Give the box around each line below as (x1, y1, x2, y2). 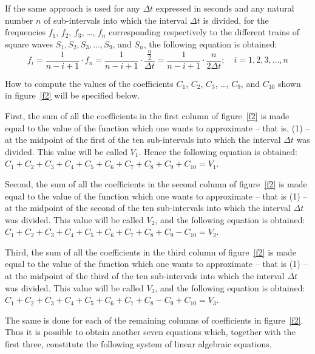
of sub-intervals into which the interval (44, 13, 188, 26)
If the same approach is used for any (5, 2, 140, 14)
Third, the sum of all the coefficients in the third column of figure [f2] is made (5, 245, 296, 258)
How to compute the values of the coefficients (5, 77, 174, 89)
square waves (5, 37, 53, 50)
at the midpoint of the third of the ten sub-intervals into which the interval (5, 269, 285, 282)
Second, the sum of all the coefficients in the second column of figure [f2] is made (5, 177, 307, 190)
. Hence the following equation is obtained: (138, 145, 297, 158)
